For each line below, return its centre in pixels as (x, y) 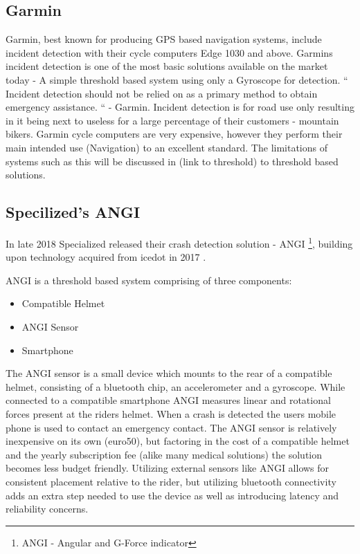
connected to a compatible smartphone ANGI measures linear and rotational (168, 400)
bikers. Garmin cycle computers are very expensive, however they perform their (174, 134)
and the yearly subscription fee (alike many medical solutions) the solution (164, 454)
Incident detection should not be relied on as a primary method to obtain (162, 93)
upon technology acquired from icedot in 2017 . (106, 257)
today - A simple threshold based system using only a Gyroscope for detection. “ (177, 79)
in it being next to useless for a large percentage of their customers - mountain (172, 120)
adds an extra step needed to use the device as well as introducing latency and (172, 495)
